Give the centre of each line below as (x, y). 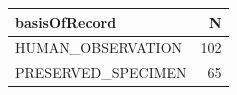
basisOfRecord (66, 21)
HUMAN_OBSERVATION (99, 47)
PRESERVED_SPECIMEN (101, 72)
